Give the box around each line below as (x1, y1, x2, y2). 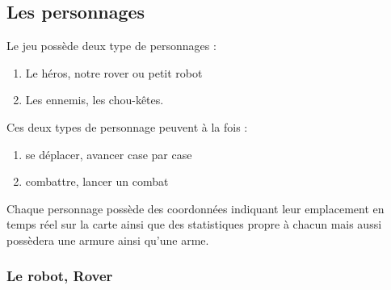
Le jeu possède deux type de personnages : (6, 37, 217, 54)
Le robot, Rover (6, 266, 113, 286)
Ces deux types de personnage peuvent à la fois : (6, 118, 248, 135)
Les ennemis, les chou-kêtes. (25, 91, 164, 108)
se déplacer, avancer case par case (25, 145, 192, 162)
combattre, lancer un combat (25, 173, 169, 190)
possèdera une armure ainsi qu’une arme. (6, 231, 209, 248)
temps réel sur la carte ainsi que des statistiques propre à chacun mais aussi (6, 216, 382, 233)
